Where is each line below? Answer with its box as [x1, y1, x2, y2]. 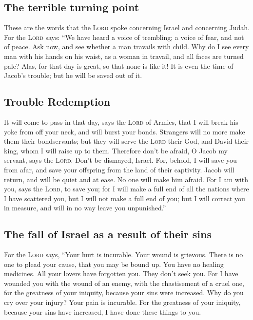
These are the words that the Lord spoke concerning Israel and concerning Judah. [4, 22, 250, 33]
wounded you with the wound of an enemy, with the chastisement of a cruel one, [4, 278, 244, 288]
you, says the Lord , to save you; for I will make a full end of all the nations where [4, 184, 249, 194]
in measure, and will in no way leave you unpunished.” [4, 203, 166, 213]
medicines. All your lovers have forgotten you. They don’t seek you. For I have [4, 268, 238, 279]
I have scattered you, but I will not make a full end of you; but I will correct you [4, 193, 245, 203]
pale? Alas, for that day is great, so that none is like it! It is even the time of [4, 60, 234, 71]
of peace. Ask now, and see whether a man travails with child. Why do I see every [4, 41, 249, 52]
